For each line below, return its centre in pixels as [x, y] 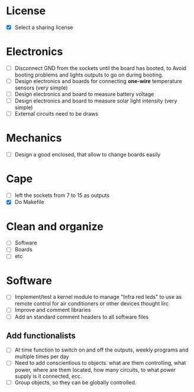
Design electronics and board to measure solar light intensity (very [96, 101]
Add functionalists [41, 335]
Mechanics [34, 138]
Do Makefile [29, 202]
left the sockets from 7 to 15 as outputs [62, 195]
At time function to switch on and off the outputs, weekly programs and [101, 350]
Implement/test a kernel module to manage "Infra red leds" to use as [98, 297]
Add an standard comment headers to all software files [82, 317]
